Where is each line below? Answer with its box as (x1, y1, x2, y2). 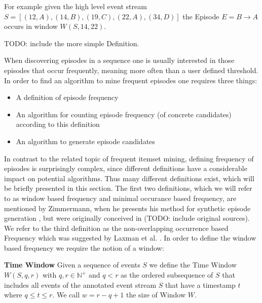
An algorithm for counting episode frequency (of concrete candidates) (16, 109, 232, 119)
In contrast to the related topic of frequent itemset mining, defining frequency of (4, 153, 254, 163)
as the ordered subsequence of (121, 270, 213, 280)
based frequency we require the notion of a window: (4, 242, 164, 253)
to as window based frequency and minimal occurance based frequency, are (4, 192, 237, 203)
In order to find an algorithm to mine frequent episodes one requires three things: (4, 75, 257, 85)
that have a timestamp (165, 279, 236, 290)
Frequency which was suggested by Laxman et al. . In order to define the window (4, 232, 256, 243)
